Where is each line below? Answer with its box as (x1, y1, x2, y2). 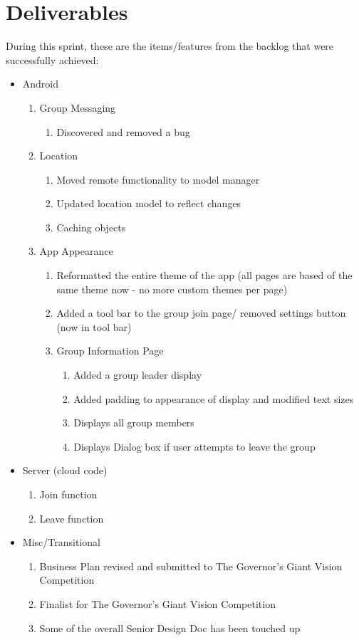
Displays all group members (73, 415, 194, 430)
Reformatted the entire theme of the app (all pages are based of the (56, 268, 353, 283)
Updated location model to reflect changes (56, 196, 241, 211)
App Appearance (39, 243, 113, 258)
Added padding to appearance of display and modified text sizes (73, 391, 354, 406)
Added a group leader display (73, 367, 202, 382)
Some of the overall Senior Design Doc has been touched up (39, 620, 301, 635)
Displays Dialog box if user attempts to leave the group (73, 439, 316, 453)
